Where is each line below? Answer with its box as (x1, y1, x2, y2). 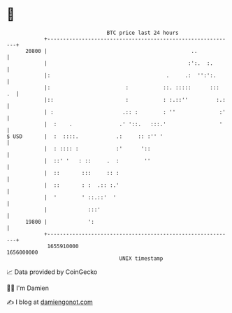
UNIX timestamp (119, 254, 164, 262)
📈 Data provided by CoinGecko (6, 268, 98, 276)
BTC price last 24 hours (106, 29, 179, 36)
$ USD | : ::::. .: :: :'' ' (6, 132, 164, 140)
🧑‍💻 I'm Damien (6, 284, 50, 292)
